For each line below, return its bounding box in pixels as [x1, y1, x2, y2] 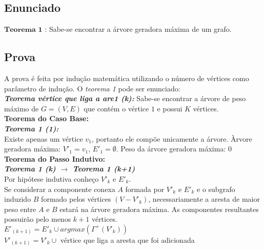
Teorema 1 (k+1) [72, 163, 135, 174]
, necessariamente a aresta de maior [148, 194, 260, 204]
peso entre [4, 203, 36, 214]
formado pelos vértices [41, 194, 111, 204]
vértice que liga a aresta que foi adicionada [60, 234, 195, 245]
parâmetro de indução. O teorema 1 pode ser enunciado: [4, 83, 180, 93]
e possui [157, 103, 182, 113]
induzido [4, 194, 31, 204]
